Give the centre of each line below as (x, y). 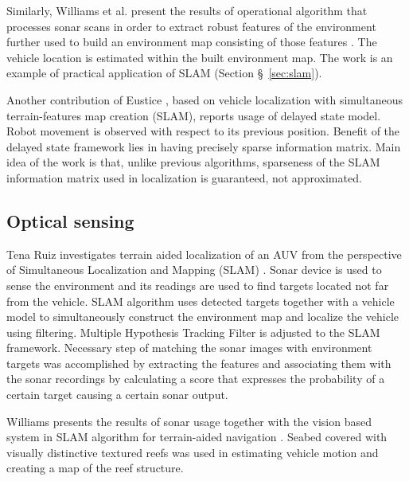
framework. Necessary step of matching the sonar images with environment (189, 348)
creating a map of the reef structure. (95, 468)
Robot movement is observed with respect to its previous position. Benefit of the (203, 131)
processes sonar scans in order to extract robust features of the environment (191, 26)
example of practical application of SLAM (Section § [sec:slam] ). (164, 73)
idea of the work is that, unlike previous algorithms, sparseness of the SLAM (193, 162)
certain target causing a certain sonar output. (117, 395)
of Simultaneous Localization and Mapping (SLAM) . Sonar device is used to (194, 270)
